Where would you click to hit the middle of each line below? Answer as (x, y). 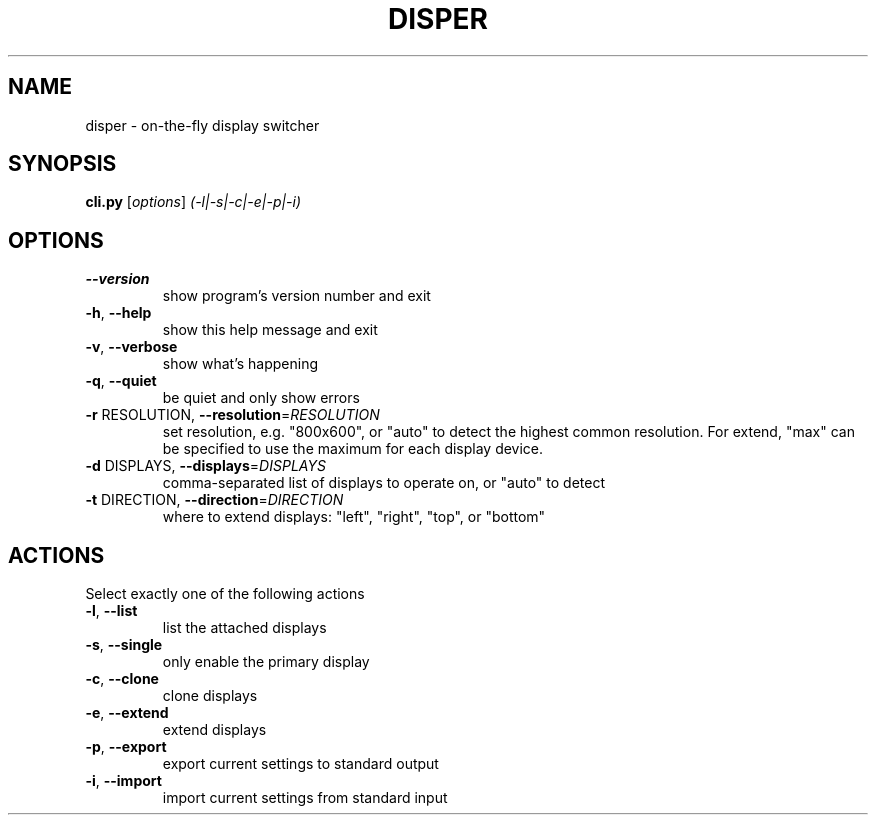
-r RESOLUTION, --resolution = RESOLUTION (232, 415)
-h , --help (118, 313)
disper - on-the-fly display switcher (202, 125)
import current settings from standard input (305, 798)
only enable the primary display (266, 662)
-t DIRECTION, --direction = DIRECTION (214, 500)
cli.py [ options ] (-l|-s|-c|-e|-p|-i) (193, 202)
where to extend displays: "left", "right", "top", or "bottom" (354, 517)
